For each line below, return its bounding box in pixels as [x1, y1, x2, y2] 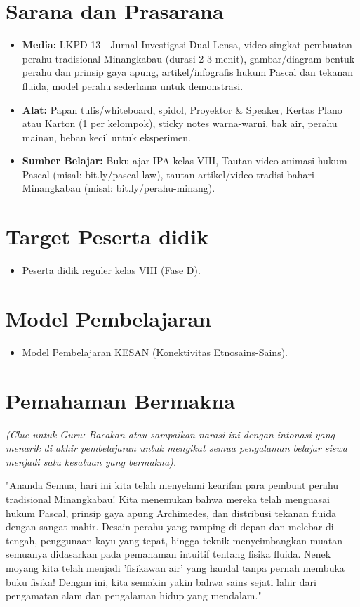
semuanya [6, 547, 48, 561]
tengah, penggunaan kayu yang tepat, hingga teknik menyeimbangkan [6, 533, 307, 547]
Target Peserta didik [6, 222, 208, 251]
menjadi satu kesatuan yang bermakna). [6, 454, 177, 469]
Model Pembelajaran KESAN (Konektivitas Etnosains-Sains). [22, 344, 288, 359]
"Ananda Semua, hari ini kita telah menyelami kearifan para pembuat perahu [6, 478, 339, 492]
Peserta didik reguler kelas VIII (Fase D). [22, 263, 201, 278]
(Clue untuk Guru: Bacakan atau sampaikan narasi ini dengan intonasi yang [6, 426, 335, 441]
